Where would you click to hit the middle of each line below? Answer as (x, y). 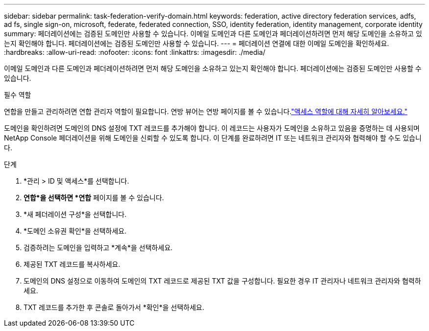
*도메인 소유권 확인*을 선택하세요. (75, 231)
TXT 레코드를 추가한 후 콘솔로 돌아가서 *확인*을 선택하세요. (114, 307)
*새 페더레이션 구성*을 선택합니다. (75, 214)
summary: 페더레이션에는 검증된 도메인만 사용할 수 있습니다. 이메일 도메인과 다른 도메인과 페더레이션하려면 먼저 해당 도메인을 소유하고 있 (213, 34)
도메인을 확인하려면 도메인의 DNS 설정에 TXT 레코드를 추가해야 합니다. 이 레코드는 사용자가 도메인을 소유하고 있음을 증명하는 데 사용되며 (212, 128)
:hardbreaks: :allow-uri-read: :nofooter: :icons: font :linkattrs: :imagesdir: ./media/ (135, 52)
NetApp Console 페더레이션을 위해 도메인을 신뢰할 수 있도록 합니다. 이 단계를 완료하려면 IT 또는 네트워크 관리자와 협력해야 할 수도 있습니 (213, 138)
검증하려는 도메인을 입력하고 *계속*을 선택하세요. (98, 248)
